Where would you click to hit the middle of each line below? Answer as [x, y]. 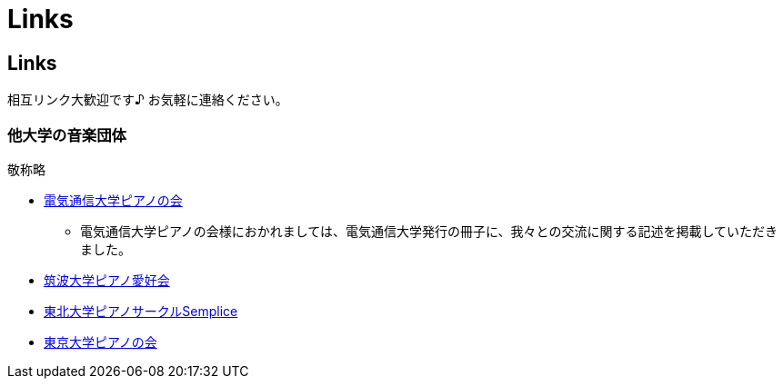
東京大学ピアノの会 [100, 341]
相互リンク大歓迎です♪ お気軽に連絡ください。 [148, 100]
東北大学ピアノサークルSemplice [141, 311]
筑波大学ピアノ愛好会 [107, 280]
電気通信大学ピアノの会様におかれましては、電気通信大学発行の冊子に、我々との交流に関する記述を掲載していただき [429, 231]
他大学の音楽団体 [67, 135]
